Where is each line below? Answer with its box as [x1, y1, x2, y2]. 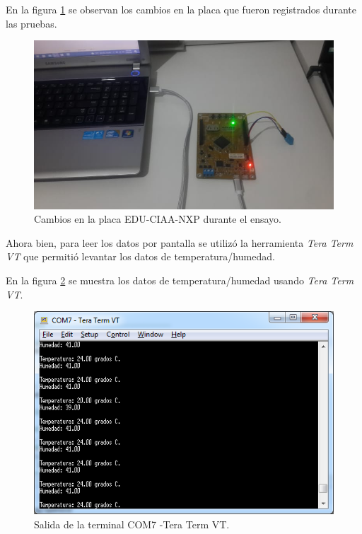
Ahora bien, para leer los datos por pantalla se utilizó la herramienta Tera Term [6, 235, 354, 250]
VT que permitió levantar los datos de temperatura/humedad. [6, 249, 275, 264]
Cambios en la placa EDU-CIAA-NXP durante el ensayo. [34, 211, 281, 226]
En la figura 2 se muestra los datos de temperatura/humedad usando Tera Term [6, 273, 354, 288]
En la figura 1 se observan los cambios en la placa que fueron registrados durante [6, 2, 356, 16]
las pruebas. [6, 16, 57, 30]
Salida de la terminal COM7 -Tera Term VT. [34, 516, 230, 531]
